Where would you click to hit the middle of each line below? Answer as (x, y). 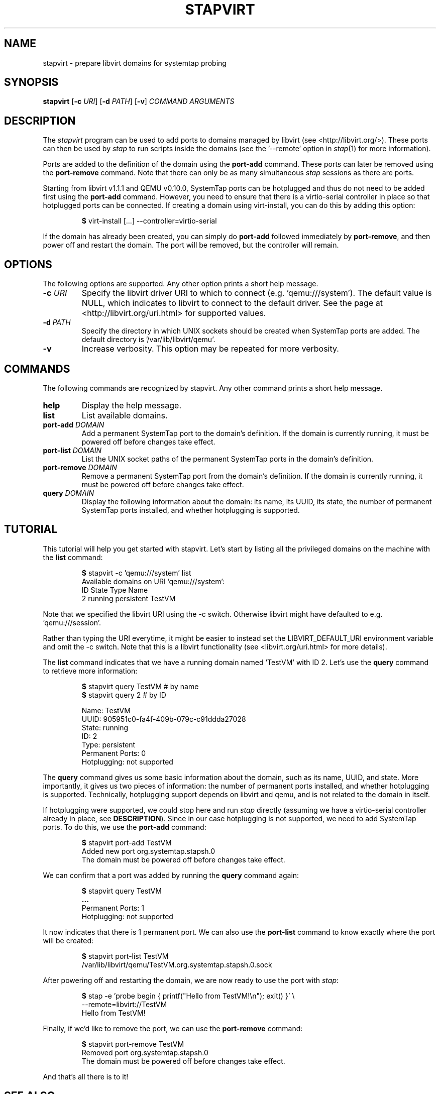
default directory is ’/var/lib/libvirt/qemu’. (148, 340)
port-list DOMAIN (72, 450)
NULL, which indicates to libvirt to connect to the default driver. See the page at (232, 303)
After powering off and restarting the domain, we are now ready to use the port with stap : (191, 980)
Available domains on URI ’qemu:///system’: (153, 581)
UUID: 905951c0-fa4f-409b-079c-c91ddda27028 (164, 719)
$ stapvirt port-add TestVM (127, 842)
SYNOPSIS (31, 82)
